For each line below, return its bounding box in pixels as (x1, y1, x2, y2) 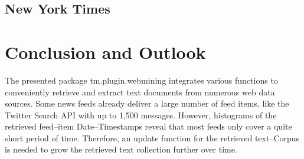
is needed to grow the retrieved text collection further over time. (5, 143, 237, 155)
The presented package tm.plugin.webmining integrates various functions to (5, 74, 278, 86)
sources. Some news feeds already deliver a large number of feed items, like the (5, 97, 289, 110)
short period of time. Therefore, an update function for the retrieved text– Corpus (5, 131, 300, 144)
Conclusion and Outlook (5, 39, 206, 64)
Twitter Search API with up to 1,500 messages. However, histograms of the (5, 108, 277, 121)
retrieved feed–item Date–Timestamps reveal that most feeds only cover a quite (5, 120, 292, 132)
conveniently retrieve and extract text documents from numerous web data (5, 85, 275, 98)
